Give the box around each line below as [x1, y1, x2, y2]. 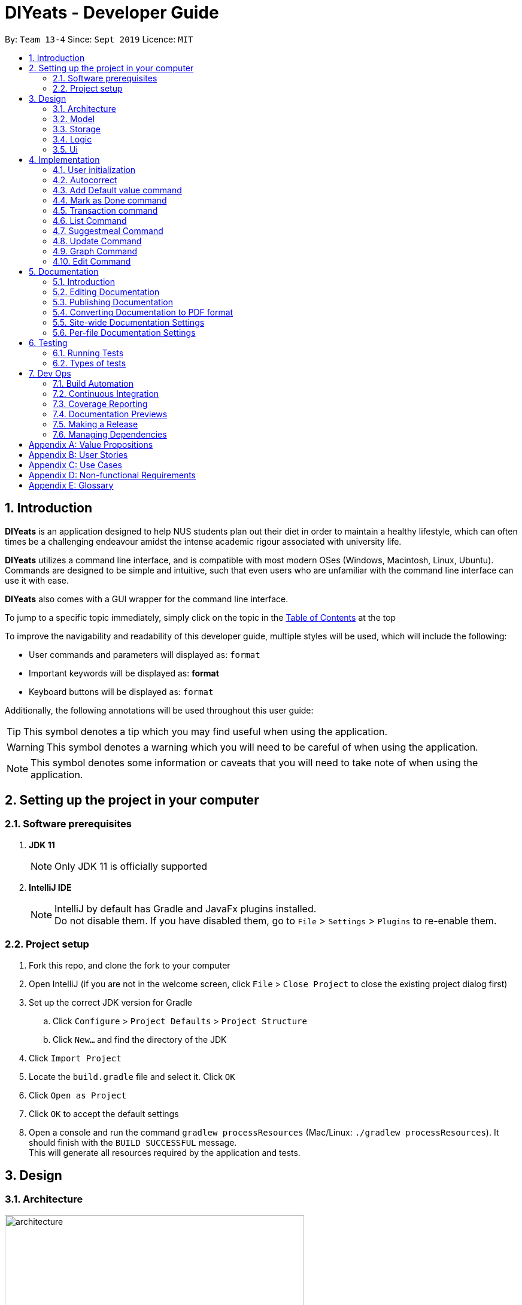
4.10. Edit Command [53, 256, 131, 266]
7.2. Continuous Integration [53, 388, 159, 399]
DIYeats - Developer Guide [5, 2, 219, 23]
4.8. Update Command [53, 235, 142, 246]
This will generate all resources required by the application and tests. [29, 1147, 301, 1158]
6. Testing [29, 337, 68, 348]
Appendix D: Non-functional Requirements [29, 469, 196, 480]
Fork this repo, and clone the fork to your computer [29, 960, 230, 970]
